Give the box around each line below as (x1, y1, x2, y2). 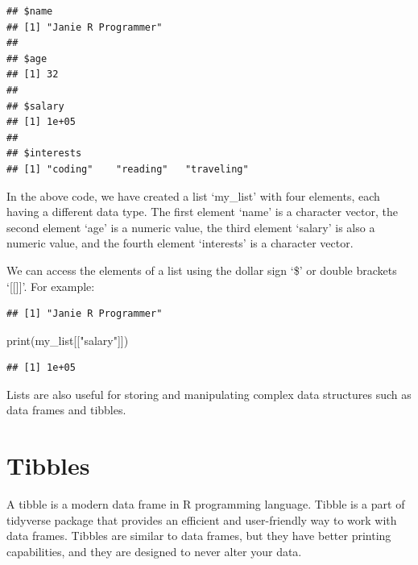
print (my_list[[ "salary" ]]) (6, 331, 129, 348)
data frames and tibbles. (6, 401, 126, 418)
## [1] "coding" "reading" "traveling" (6, 163, 249, 175)
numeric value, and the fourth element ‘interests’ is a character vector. (6, 235, 354, 251)
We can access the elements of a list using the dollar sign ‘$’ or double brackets (6, 261, 397, 278)
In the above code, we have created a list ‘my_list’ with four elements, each (6, 187, 380, 204)
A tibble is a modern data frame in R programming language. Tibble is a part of (6, 496, 405, 513)
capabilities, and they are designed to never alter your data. (6, 542, 302, 559)
